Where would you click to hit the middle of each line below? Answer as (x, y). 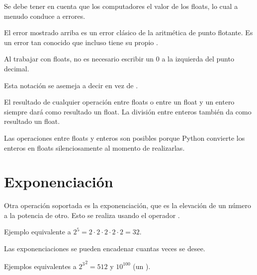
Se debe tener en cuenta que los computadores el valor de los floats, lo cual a (121, 6)
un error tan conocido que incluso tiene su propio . (81, 42)
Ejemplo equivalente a (38, 232)
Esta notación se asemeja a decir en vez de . (71, 85)
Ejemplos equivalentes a (40, 266)
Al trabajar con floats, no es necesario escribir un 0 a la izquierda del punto (119, 59)
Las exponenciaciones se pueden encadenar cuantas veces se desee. (105, 248)
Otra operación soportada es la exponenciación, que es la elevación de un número (128, 205)
